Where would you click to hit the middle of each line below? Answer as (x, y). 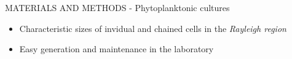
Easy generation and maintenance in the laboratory (116, 49)
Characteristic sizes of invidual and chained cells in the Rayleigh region (153, 28)
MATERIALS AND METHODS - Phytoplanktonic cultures (117, 7)
